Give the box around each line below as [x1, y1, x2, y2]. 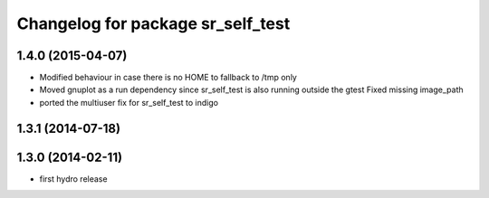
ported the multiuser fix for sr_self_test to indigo [39, 97, 219, 108]
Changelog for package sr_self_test [16, 14, 291, 33]
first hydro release [39, 173, 108, 184]
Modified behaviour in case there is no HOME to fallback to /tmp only [39, 72, 298, 83]
